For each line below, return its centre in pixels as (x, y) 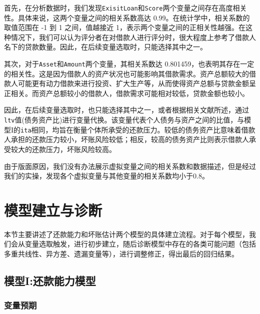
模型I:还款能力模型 (50, 281)
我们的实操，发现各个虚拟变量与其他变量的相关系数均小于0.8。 (106, 176)
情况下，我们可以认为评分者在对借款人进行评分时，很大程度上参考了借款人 (133, 37)
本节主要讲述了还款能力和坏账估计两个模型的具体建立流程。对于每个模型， (126, 234)
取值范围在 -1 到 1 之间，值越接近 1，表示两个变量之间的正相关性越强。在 (125, 27)
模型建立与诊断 (53, 210)
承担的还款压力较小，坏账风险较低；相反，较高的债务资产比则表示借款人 (130, 139)
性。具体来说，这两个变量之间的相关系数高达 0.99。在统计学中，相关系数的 (127, 17)
